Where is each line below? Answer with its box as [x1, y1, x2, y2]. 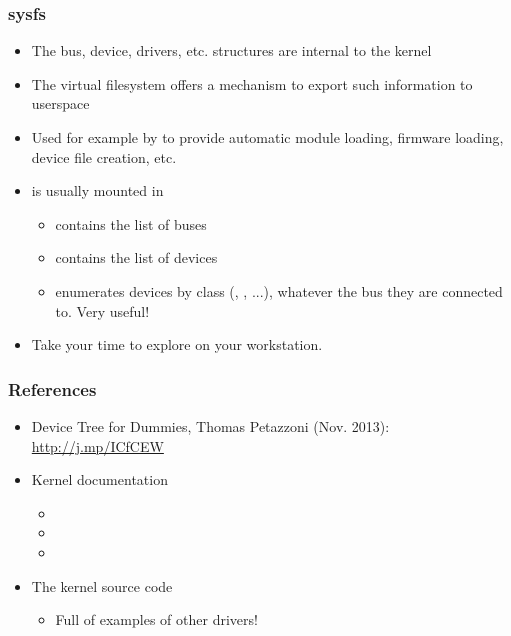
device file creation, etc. [31, 146, 177, 167]
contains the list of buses [55, 213, 207, 234]
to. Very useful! [55, 300, 150, 321]
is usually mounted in [31, 180, 164, 201]
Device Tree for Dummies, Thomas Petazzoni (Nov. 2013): [31, 415, 390, 436]
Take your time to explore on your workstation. [31, 334, 323, 355]
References [8, 376, 97, 401]
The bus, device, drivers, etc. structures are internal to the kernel [31, 40, 432, 61]
